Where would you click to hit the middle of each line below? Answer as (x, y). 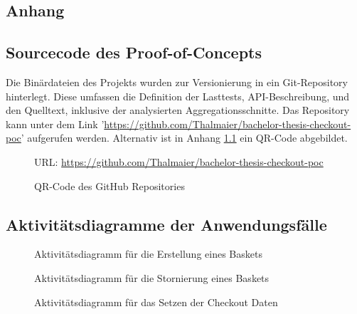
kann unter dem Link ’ (55, 124)
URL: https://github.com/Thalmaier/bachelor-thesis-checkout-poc (179, 161)
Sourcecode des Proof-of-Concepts (134, 52)
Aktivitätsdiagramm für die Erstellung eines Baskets (148, 254)
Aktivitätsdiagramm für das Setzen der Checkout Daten (156, 302)
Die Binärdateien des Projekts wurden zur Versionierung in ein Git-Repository (177, 82)
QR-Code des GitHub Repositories (110, 185)
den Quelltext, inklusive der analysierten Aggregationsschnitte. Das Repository (178, 110)
